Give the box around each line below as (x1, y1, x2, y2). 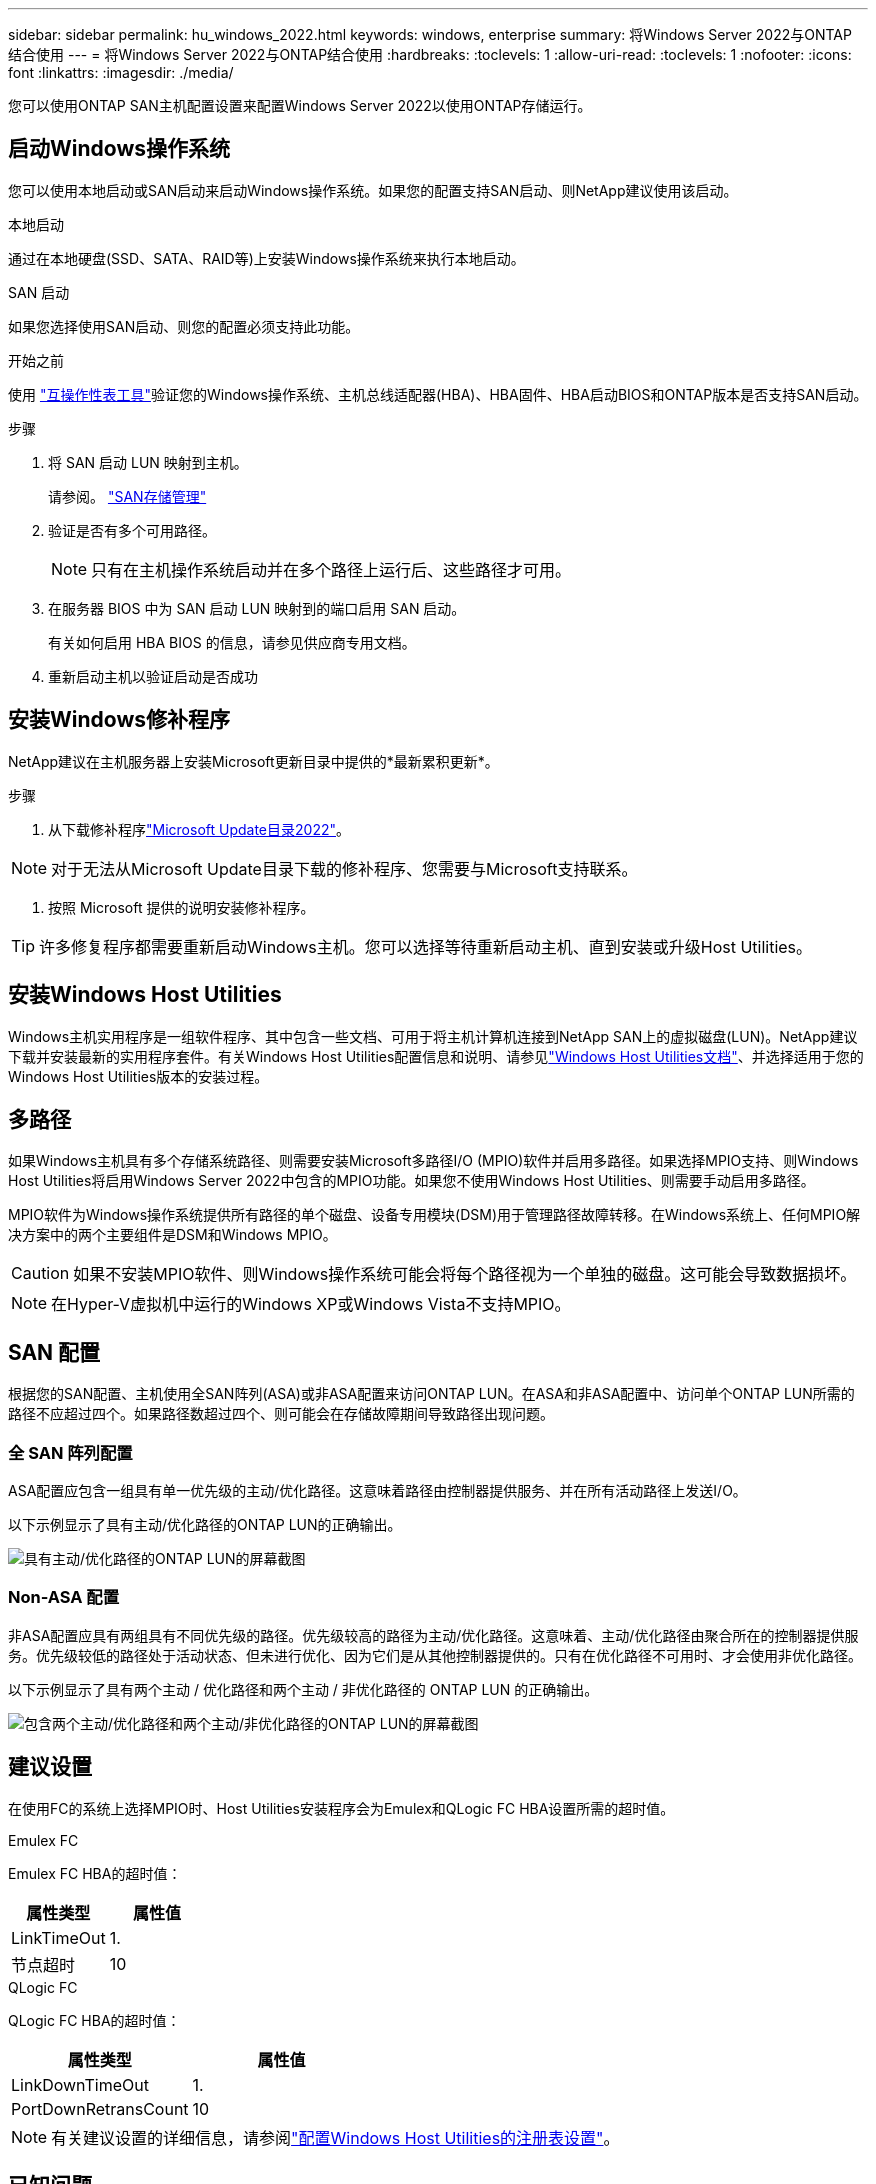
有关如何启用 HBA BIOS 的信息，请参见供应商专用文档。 (48, 633, 416, 651)
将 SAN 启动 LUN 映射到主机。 (48, 453, 248, 471)
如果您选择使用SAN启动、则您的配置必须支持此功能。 (8, 317, 360, 335)
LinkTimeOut (11, 1927, 106, 1948)
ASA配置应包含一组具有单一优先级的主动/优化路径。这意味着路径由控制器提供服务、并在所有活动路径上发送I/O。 (8, 1481, 747, 1499)
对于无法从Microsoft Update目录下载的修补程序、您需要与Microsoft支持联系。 (51, 858, 638, 879)
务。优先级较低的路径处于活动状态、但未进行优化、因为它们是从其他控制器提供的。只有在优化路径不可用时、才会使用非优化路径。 (8, 1646, 862, 1664)
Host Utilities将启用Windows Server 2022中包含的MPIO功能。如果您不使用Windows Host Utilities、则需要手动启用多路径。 (8, 1172, 815, 1190)
